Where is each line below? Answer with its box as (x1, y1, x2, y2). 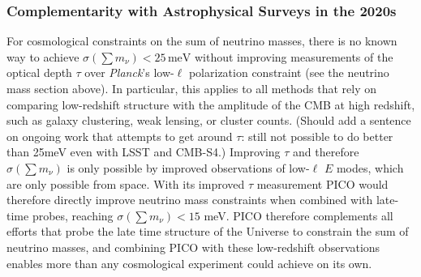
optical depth (6, 64, 72, 81)
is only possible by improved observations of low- (67, 159, 310, 176)
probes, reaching (32, 207, 114, 224)
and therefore (293, 143, 359, 160)
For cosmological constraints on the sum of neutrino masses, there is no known (6, 32, 397, 49)
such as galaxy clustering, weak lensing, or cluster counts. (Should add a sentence (6, 112, 411, 129)
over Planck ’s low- (84, 64, 174, 81)
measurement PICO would (256, 175, 389, 192)
